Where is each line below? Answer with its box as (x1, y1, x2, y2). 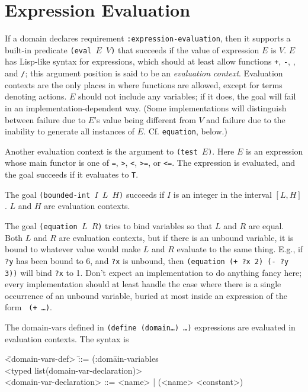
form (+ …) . (5, 301, 52, 313)
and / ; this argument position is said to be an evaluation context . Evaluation (5, 67, 283, 79)
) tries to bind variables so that (98, 220, 213, 232)
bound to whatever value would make (5, 243, 141, 255)
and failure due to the (206, 113, 285, 126)
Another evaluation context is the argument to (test (5, 144, 198, 157)
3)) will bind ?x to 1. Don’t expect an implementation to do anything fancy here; (5, 266, 302, 278)
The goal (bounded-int (5, 188, 91, 200)
